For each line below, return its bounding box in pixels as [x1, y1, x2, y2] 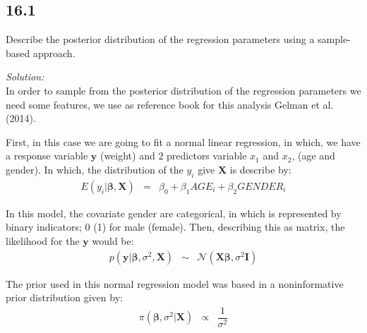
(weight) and [100, 148, 155, 163]
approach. [32, 45, 76, 60]
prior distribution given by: [6, 290, 123, 305]
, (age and [291, 148, 335, 163]
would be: [92, 233, 134, 248]
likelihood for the [6, 233, 80, 248]
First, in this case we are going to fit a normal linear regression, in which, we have [6, 134, 361, 149]
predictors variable [167, 148, 247, 163]
